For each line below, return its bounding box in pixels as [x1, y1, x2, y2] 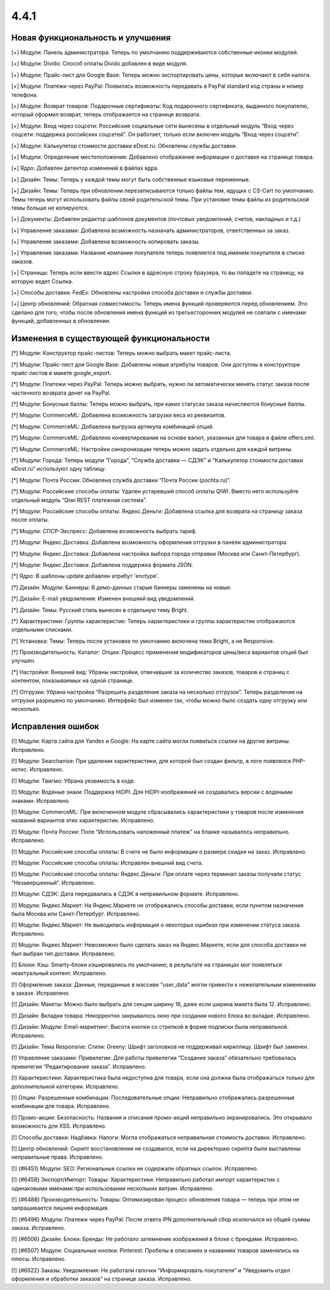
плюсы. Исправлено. [11, 1255, 67, 1262]
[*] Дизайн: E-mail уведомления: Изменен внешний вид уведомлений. [11, 595, 196, 602]
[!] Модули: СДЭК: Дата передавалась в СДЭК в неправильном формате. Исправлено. [11, 890, 240, 898]
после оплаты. [11, 516, 50, 523]
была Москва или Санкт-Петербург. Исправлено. [11, 910, 141, 917]
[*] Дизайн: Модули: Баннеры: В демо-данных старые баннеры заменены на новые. [11, 583, 232, 591]
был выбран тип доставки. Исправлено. [11, 950, 116, 957]
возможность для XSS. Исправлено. [11, 1122, 107, 1130]
